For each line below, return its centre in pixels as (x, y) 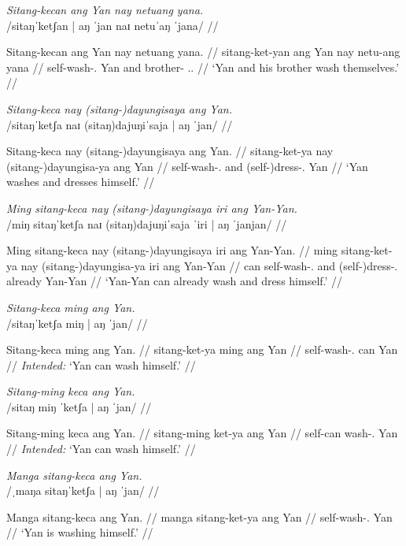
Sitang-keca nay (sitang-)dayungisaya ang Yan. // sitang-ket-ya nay (170, 151)
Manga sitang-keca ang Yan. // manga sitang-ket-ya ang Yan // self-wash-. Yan (199, 516)
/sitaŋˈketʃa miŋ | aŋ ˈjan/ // (77, 323)
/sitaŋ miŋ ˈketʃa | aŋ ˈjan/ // (79, 406)
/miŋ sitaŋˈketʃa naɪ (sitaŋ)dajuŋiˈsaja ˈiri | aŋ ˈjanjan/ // (147, 223)
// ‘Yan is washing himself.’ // (80, 532)
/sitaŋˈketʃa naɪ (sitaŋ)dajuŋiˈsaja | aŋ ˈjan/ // (120, 124)
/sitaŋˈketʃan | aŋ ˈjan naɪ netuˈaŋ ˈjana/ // (113, 25)
